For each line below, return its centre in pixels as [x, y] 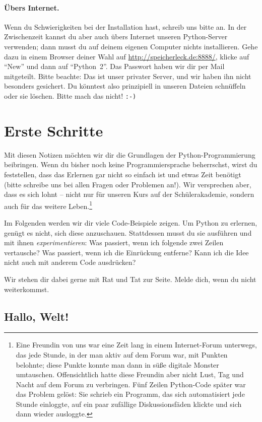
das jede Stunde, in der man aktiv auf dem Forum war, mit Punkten [122, 354]
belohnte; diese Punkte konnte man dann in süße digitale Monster [117, 364]
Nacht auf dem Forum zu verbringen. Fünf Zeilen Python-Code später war [131, 384]
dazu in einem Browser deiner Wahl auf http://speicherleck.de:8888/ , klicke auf [127, 56]
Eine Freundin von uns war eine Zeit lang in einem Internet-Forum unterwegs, [136, 345]
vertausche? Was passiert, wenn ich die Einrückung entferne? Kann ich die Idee [126, 252]
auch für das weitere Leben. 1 [48, 205]
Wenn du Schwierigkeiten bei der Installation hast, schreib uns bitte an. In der [125, 26]
